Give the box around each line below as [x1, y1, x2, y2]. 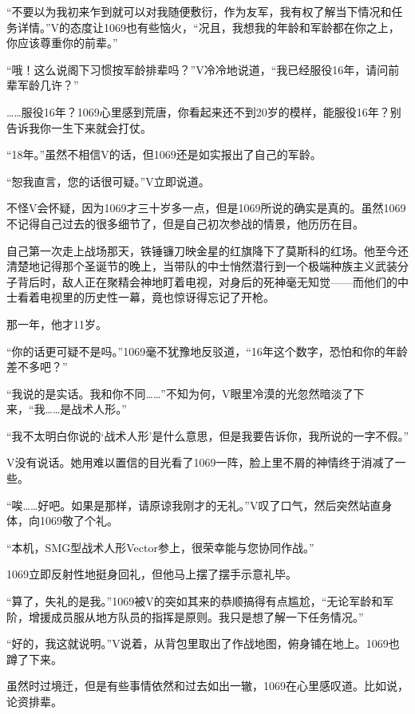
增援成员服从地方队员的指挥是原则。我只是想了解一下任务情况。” [28, 608, 364, 625]
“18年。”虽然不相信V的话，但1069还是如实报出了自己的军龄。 [6, 146, 322, 163]
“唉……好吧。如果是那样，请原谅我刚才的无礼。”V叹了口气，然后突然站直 [6, 496, 381, 513]
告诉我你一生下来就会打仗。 [6, 119, 152, 136]
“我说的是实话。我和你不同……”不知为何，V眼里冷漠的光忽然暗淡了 [6, 385, 354, 401]
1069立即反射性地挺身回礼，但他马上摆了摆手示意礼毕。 [6, 566, 297, 582]
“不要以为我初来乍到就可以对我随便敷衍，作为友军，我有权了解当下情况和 [6, 3, 392, 19]
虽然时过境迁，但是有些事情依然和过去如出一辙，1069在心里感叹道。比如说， [6, 677, 409, 694]
